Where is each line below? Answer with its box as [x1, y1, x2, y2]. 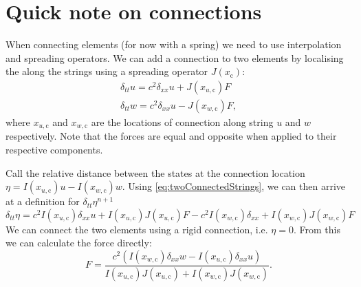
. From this [293, 222, 340, 236]
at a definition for [6, 194, 80, 209]
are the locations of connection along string [91, 114, 274, 129]
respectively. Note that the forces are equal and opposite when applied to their [6, 129, 337, 143]
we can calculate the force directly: [6, 235, 152, 250]
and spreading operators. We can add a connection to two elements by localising [6, 50, 344, 65]
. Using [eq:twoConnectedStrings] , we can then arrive [122, 179, 346, 193]
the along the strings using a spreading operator [6, 64, 208, 78]
